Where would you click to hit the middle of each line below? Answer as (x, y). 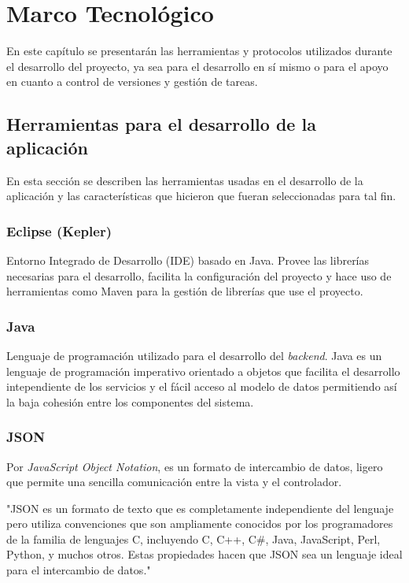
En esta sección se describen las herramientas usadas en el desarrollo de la (185, 180)
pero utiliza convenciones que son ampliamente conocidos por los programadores (200, 524)
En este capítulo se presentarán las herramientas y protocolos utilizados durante (199, 51)
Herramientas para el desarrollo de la (161, 124)
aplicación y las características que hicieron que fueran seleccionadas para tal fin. (201, 196)
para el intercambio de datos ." (79, 570)
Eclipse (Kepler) (59, 230)
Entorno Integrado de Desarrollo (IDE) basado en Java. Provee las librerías (188, 260)
